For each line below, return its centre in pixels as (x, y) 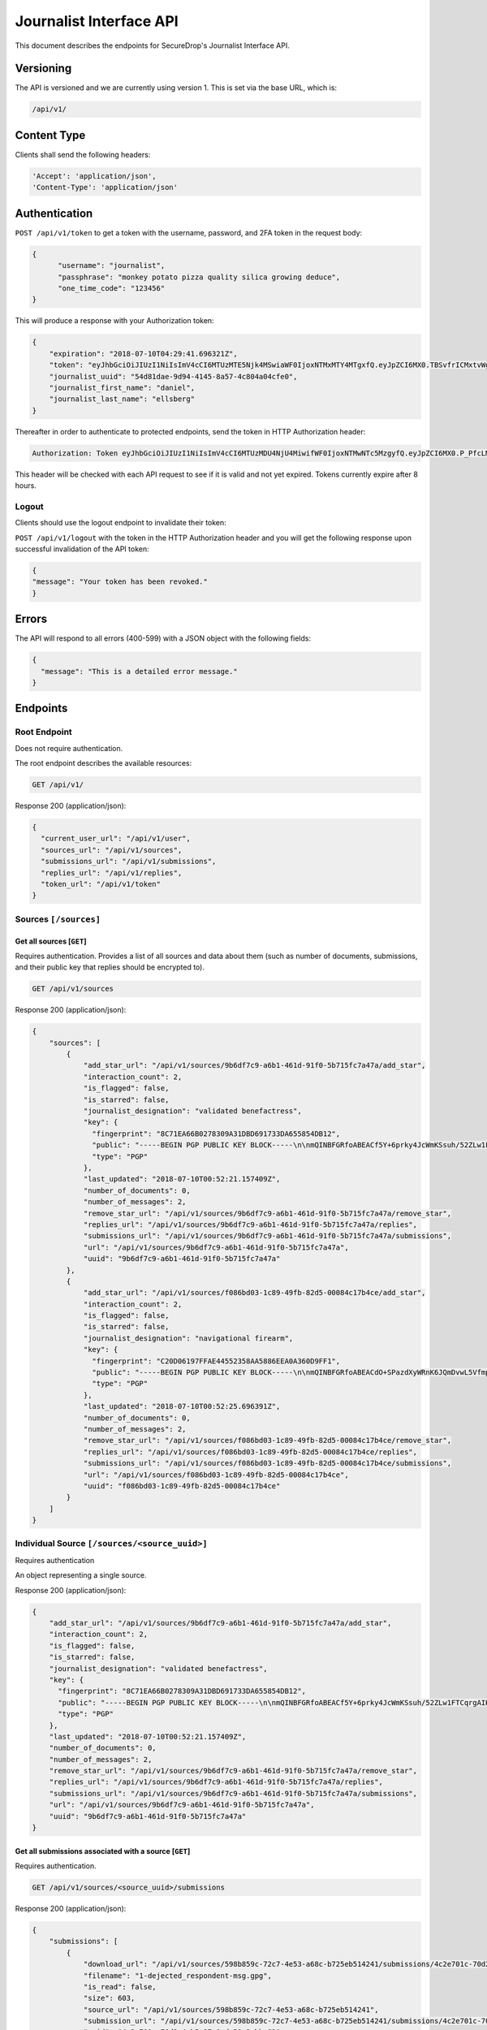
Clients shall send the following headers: (83, 154)
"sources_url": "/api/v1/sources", (112, 850)
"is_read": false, (120, 1987)
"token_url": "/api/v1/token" (101, 884)
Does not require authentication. (69, 748)
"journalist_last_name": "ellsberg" (122, 399)
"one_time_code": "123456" (112, 288)
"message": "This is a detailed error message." (140, 671)
